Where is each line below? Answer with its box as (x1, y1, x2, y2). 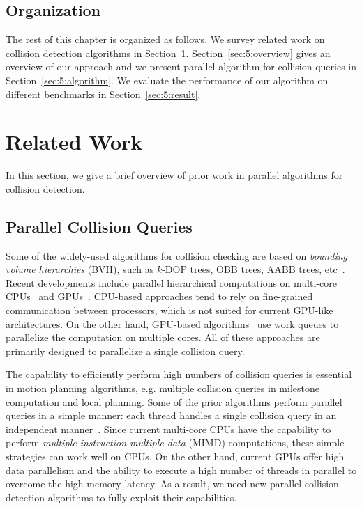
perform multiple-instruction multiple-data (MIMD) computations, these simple (6, 435, 345, 450)
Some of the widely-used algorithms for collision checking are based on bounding (6, 248, 347, 263)
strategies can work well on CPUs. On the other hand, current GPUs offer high (6, 449, 345, 463)
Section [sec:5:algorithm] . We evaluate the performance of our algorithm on (6, 72, 329, 87)
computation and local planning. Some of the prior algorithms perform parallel (6, 394, 342, 409)
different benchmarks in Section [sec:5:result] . (6, 86, 201, 101)
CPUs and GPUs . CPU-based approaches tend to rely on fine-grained (6, 289, 313, 304)
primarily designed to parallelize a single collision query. (6, 343, 245, 358)
